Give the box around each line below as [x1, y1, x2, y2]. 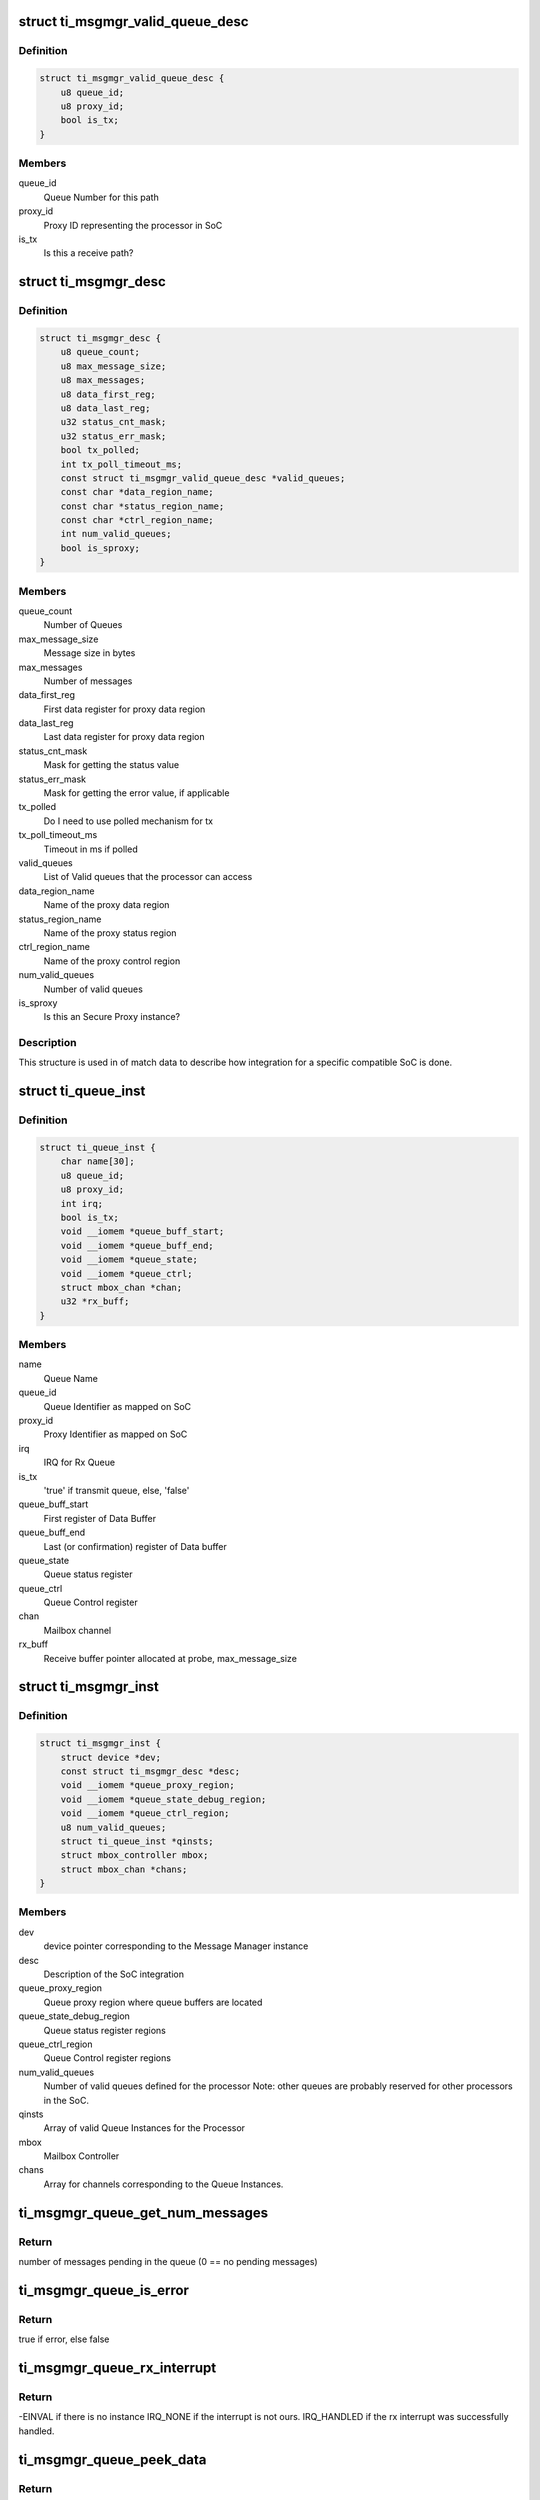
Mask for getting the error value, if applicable [43, 787, 230, 799]
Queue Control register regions [43, 2052, 172, 2064]
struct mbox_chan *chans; [60, 1863, 188, 1875]
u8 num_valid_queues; [60, 1821, 167, 1833]
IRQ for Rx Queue [43, 1456, 115, 1469]
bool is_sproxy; [60, 542, 140, 554]
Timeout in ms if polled [43, 843, 139, 855]
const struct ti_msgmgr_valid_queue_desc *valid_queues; [60, 472, 346, 484]
